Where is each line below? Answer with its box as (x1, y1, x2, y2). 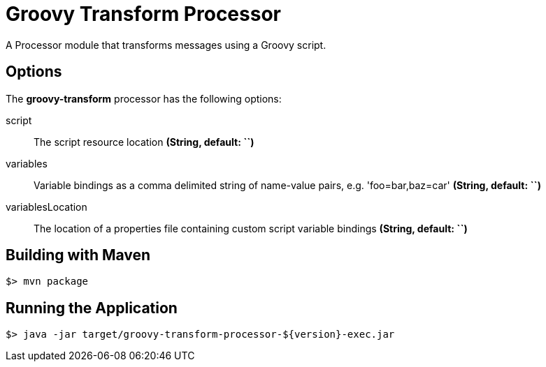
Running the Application (6, 299, 178, 317)
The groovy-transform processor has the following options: (6, 92, 282, 105)
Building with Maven (6, 246, 151, 264)
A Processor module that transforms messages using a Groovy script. (6, 38, 326, 51)
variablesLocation (6, 200, 87, 213)
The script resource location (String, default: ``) (34, 135, 254, 148)
